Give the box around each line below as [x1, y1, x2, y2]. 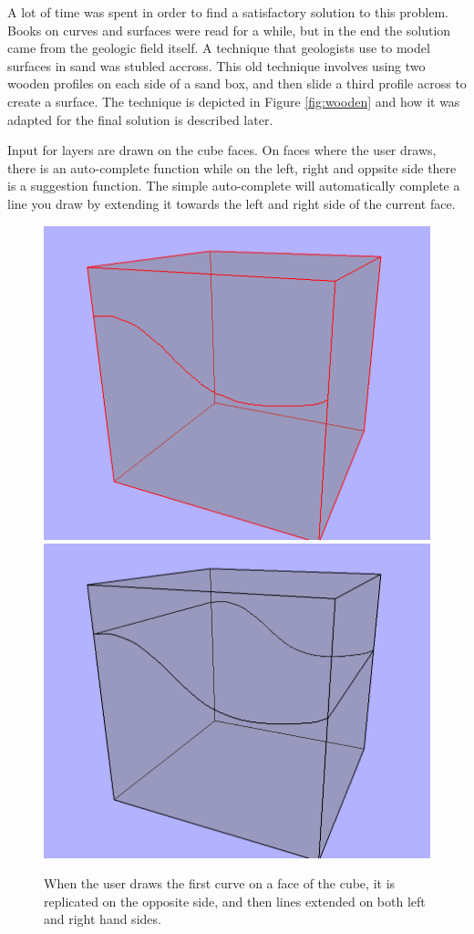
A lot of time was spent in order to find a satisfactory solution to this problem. [7, 3, 449, 21]
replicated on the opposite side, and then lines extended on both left [44, 891, 426, 910]
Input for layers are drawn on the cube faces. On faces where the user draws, [7, 140, 437, 160]
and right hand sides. [44, 909, 161, 929]
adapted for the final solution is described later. [7, 109, 273, 129]
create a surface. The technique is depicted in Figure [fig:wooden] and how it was [7, 91, 460, 110]
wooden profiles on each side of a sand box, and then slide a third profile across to [7, 74, 467, 93]
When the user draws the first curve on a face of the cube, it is [44, 874, 396, 893]
